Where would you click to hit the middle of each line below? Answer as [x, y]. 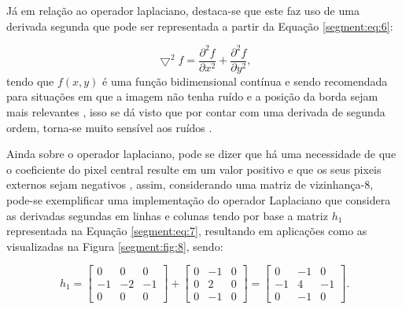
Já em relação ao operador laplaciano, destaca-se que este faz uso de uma [183, 10]
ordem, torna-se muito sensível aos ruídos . [109, 127]
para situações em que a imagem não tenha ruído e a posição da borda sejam [192, 96]
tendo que [30, 81]
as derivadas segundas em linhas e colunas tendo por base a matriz [167, 215]
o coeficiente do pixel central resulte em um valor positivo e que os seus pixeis [194, 169]
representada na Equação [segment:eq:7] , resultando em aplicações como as [187, 231]
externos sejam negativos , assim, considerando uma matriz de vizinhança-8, [190, 184]
